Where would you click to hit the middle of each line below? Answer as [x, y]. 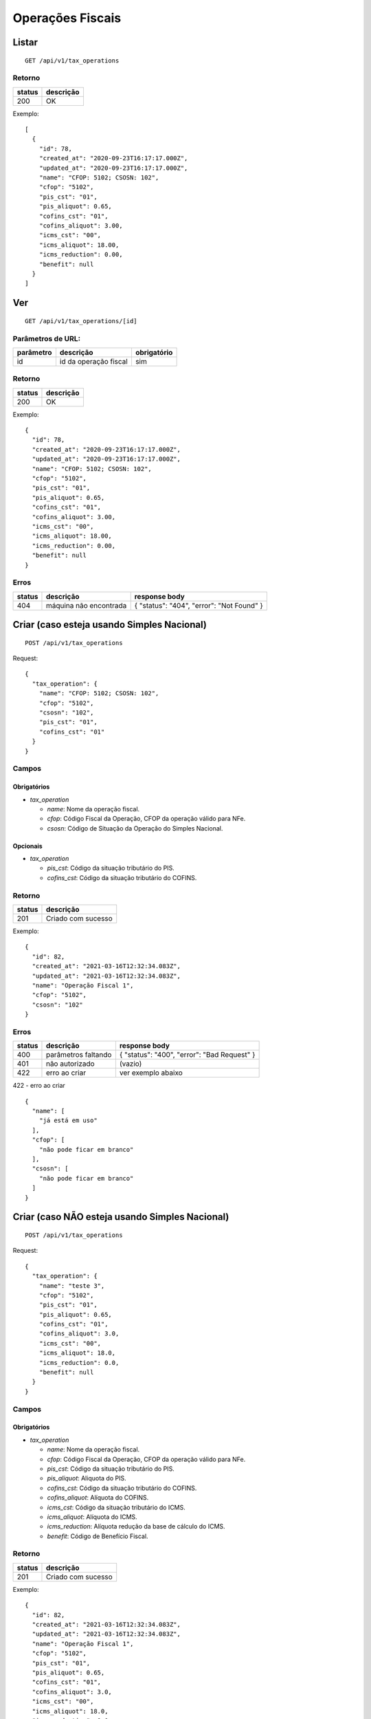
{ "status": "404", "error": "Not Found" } [199, 605]
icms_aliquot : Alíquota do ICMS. [92, 1517]
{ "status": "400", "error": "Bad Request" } [187, 1055]
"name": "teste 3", [72, 1285]
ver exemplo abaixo [151, 1073]
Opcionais [27, 846]
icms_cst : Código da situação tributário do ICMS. [116, 1507]
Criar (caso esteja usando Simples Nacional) [110, 625]
